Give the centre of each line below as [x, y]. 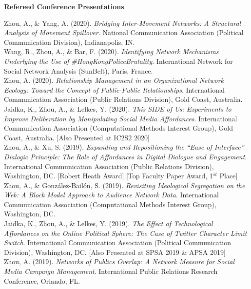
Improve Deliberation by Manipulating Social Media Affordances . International [121, 118]
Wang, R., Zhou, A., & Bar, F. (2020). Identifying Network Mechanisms [111, 51]
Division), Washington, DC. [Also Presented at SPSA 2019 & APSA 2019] [115, 252]
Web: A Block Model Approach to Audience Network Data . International [111, 195]
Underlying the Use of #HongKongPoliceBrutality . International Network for [118, 61]
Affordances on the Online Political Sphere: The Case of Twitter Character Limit [125, 233]
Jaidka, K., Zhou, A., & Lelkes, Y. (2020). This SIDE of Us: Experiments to [118, 108]
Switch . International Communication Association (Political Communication [117, 242]
